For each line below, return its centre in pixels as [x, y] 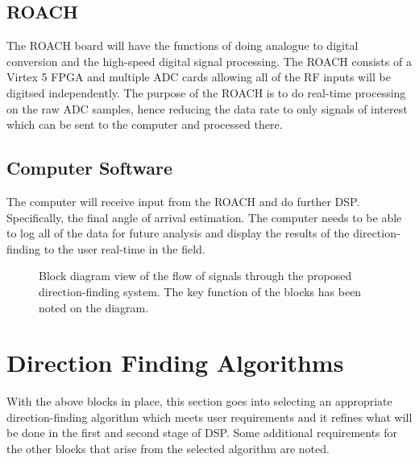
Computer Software [90, 168]
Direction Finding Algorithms [175, 363]
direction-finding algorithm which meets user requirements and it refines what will [209, 417]
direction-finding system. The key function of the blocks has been [200, 291]
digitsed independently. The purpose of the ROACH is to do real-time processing [206, 92]
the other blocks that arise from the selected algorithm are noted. [168, 449]
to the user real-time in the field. [124, 248]
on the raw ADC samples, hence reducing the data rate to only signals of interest [207, 108]
